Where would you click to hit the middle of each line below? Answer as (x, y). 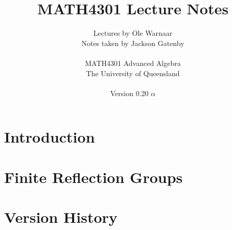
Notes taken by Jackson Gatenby (133, 43)
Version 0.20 (129, 93)
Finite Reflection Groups (94, 177)
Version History (61, 217)
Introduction (50, 137)
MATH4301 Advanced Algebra (133, 63)
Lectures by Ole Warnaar (133, 33)
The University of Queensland (133, 73)
